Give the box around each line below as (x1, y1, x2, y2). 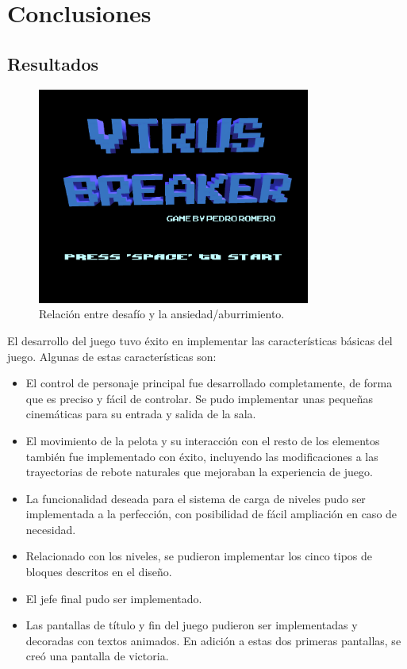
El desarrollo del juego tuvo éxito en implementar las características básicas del (7, 332, 393, 348)
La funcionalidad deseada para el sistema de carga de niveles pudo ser (25, 490, 366, 506)
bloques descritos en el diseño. (25, 563, 172, 580)
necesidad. (25, 521, 76, 537)
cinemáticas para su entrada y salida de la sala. (25, 406, 256, 422)
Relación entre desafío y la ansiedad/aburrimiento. (39, 306, 285, 322)
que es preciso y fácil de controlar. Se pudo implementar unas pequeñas (25, 390, 373, 406)
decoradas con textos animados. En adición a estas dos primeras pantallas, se (25, 632, 401, 648)
